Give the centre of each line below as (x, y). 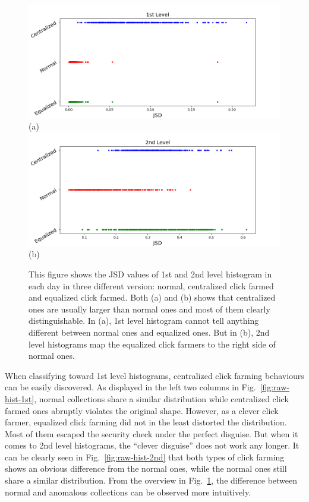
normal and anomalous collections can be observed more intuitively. (128, 492)
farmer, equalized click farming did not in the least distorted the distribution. (146, 422)
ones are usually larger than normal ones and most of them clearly (149, 309)
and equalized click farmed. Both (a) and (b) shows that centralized (152, 297)
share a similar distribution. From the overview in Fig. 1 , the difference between (151, 480)
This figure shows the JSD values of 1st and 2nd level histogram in (150, 274)
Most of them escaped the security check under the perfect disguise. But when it (152, 433)
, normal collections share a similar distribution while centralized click (161, 398)
